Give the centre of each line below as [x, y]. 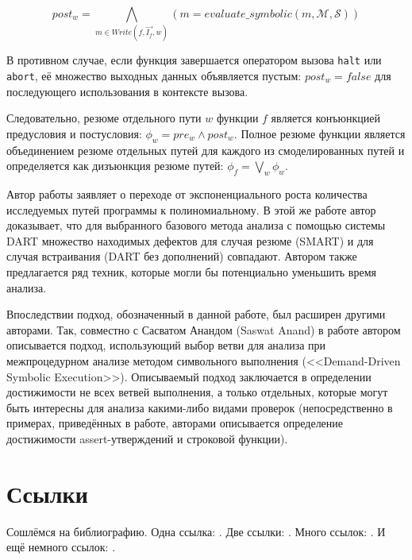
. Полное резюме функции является [320, 133]
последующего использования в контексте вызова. [127, 91]
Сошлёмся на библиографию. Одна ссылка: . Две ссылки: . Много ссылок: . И [196, 531]
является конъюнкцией [325, 118]
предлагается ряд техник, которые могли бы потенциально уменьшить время [191, 271]
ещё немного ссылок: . [61, 547]
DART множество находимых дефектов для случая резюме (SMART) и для [190, 240]
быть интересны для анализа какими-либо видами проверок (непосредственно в [200, 407]
